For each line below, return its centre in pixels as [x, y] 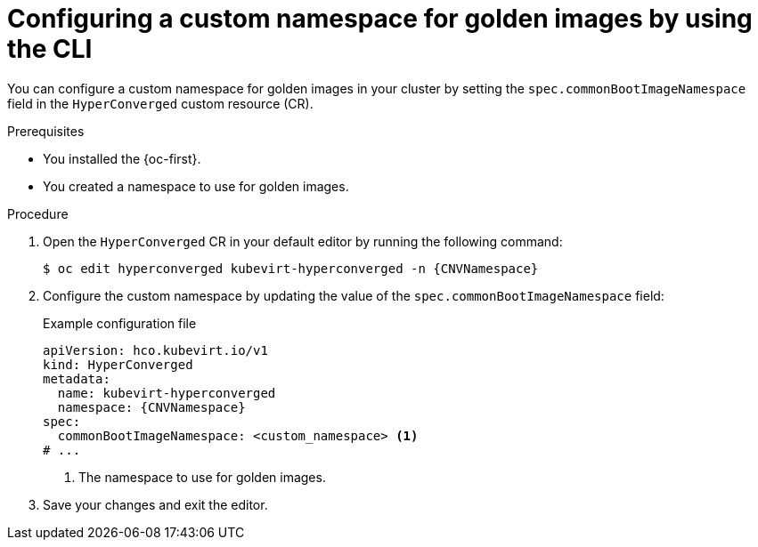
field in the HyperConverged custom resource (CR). [160, 103]
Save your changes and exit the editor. [155, 504]
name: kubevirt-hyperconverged [167, 393]
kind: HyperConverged [118, 364]
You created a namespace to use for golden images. [196, 186]
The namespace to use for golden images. [202, 477]
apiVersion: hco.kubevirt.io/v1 [155, 350]
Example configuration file [120, 323]
